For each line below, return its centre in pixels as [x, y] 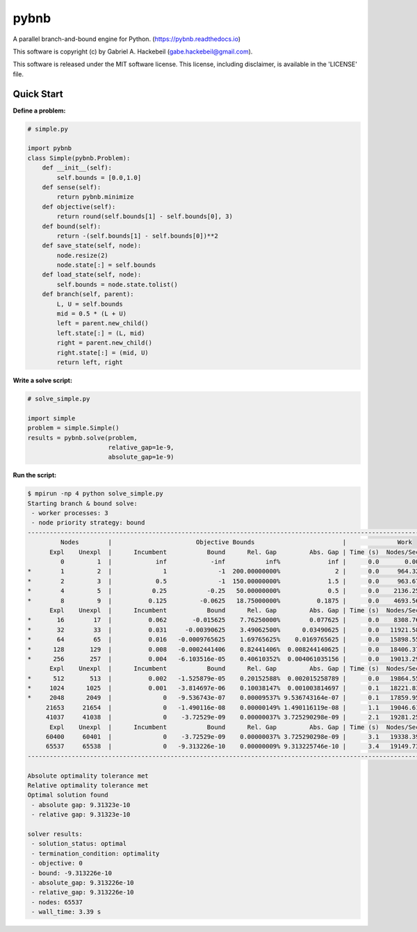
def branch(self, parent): [88, 294]
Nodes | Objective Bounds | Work [236, 542]
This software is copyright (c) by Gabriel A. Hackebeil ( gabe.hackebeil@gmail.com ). [133, 51]
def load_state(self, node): [92, 275]
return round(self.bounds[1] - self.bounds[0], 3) [145, 216]
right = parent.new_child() [105, 343]
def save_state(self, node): [92, 246]
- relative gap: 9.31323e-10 [81, 815]
